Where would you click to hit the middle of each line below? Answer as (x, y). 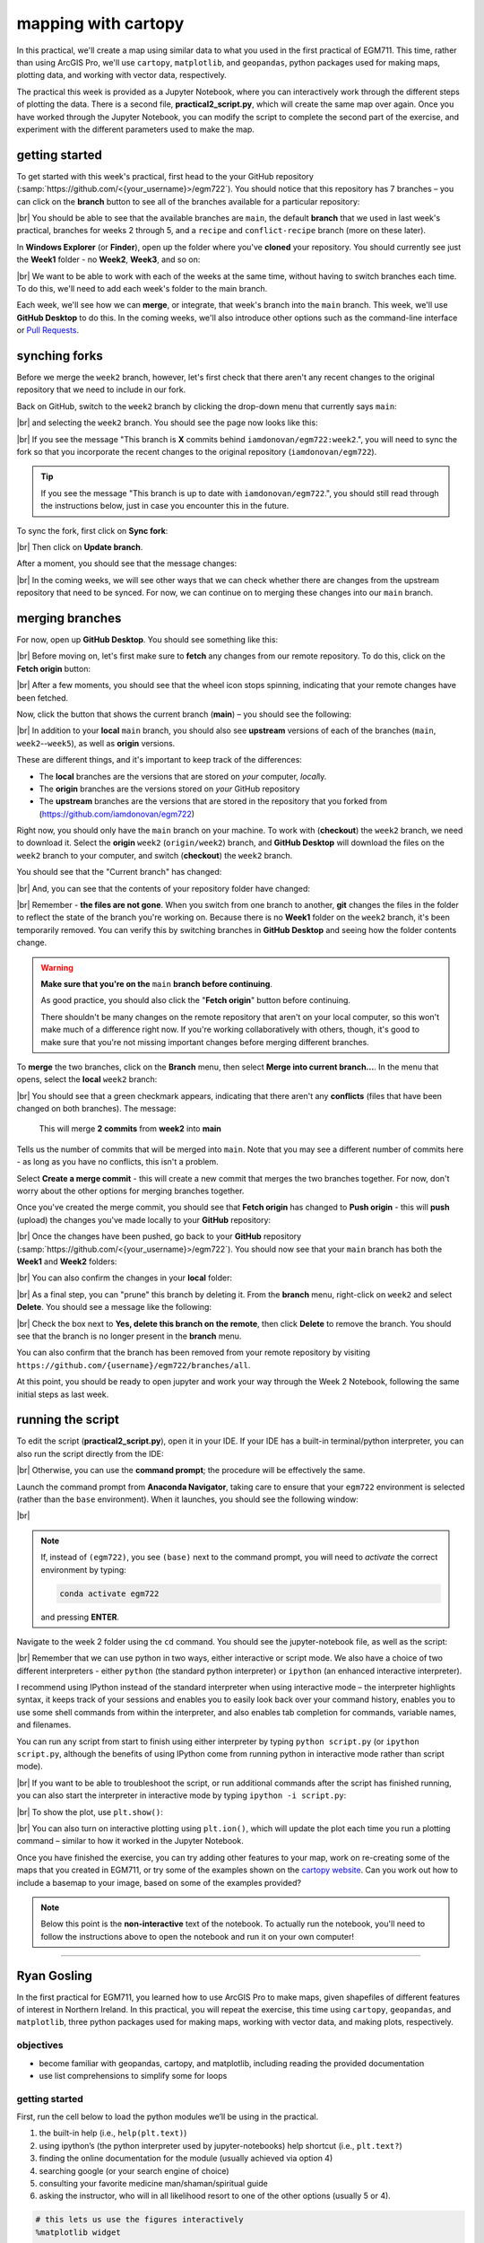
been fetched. (43, 698)
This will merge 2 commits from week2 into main (130, 1129)
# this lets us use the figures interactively (139, 2220)
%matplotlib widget (78, 2232)
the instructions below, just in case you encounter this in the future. (165, 506)
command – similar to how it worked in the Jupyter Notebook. (130, 1841)
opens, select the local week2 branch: (87, 1079)
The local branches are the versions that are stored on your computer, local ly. (183, 776)
